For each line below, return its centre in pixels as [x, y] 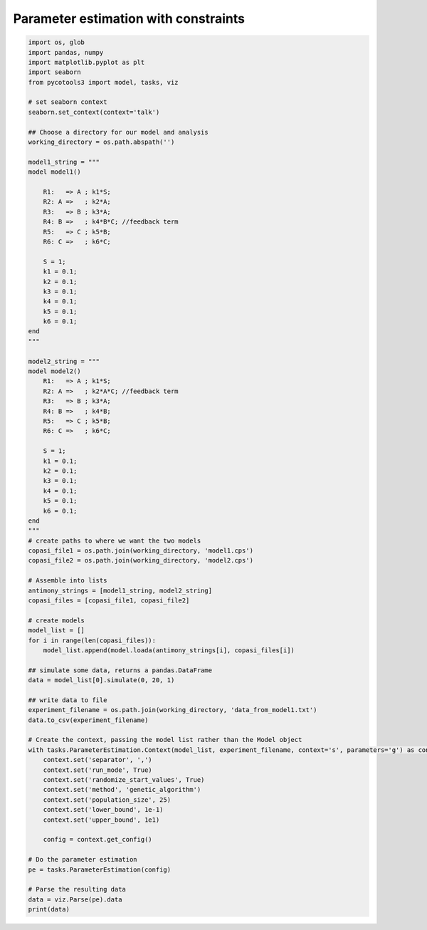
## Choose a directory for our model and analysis [118, 132]
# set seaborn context [68, 102]
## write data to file [68, 700]
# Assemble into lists [68, 581]
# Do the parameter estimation [83, 860]
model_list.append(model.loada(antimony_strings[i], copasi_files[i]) [169, 650]
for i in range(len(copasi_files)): [92, 640]
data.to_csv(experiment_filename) [88, 720]
